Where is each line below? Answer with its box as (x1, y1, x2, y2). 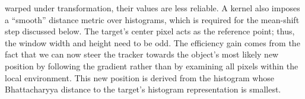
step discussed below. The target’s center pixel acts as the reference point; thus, (5, 25, 295, 37)
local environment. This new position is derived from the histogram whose (5, 71, 274, 84)
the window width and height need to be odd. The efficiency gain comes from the (5, 36, 300, 49)
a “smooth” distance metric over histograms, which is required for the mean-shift (5, 13, 300, 25)
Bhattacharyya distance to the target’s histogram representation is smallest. (5, 83, 281, 95)
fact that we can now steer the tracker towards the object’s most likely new (5, 48, 279, 60)
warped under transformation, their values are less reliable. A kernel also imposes (5, 2, 300, 14)
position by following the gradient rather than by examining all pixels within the (5, 59, 298, 72)
